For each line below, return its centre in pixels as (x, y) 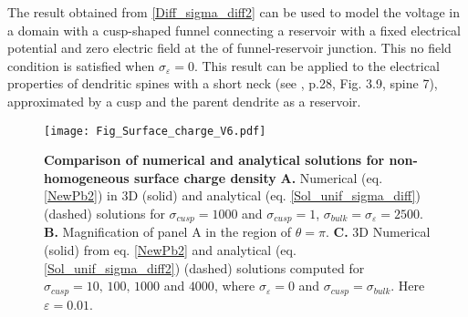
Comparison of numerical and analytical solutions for (214, 160)
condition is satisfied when (81, 65)
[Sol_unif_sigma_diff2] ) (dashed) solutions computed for (204, 267)
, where (234, 286)
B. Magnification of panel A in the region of (168, 232)
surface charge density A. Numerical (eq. (258, 177)
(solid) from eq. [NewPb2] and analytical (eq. (170, 250)
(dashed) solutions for (104, 213)
